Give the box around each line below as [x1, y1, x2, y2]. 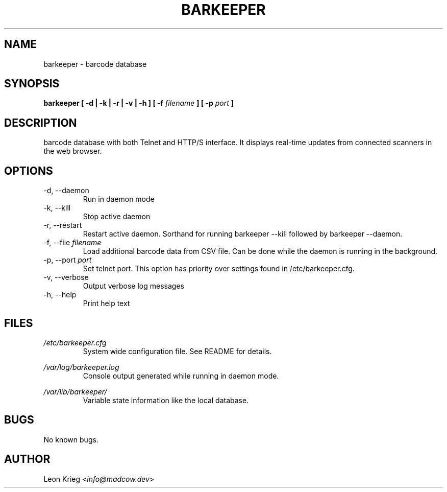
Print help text [83, 299, 130, 308]
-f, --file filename [43, 238, 102, 247]
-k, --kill [43, 203, 71, 213]
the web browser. [43, 147, 102, 156]
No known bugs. [43, 435, 98, 444]
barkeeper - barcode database [43, 59, 147, 68]
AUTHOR [4, 453, 51, 466]
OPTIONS [4, 164, 53, 177]
